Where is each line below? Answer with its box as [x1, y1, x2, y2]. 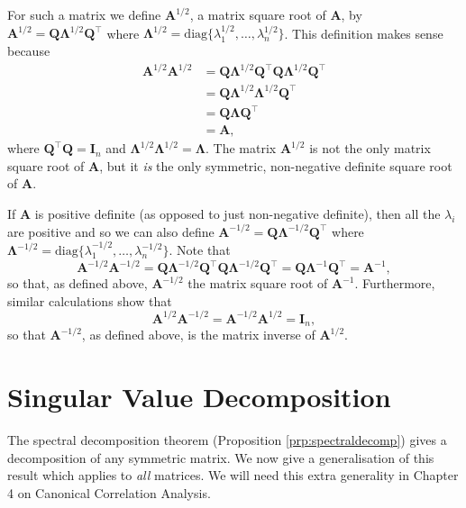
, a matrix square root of [189, 5, 326, 23]
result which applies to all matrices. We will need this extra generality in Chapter [7, 466, 459, 485]
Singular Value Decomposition [7, 378, 391, 415]
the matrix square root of [187, 274, 328, 293]
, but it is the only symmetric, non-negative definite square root [99, 156, 452, 175]
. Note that [169, 240, 231, 259]
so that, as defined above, [7, 274, 148, 293]
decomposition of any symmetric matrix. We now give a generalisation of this [7, 448, 434, 467]
